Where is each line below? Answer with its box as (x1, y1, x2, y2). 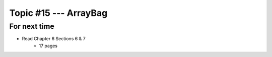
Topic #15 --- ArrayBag (9, 7, 108, 18)
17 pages (39, 43, 58, 49)
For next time (9, 22, 55, 31)
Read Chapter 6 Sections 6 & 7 (22, 36, 86, 42)
